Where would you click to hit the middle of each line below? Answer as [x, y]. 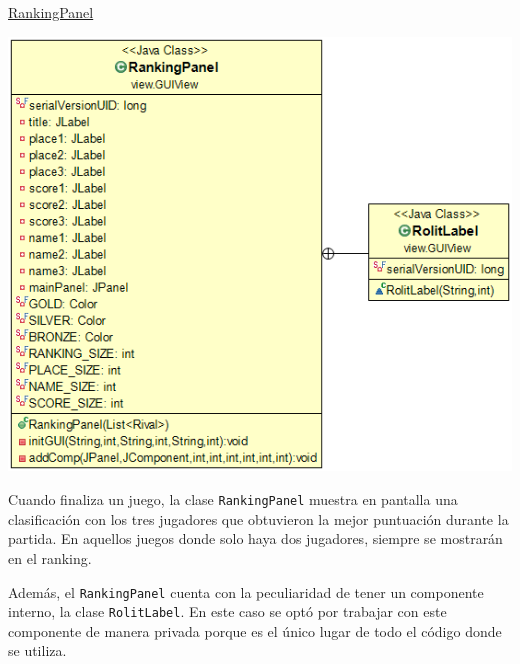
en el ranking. [50, 557]
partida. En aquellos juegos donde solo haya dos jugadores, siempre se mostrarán [255, 538]
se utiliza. [37, 650]
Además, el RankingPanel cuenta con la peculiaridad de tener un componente [246, 591]
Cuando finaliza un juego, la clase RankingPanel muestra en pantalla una [233, 499]
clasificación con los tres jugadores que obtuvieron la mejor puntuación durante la [258, 518]
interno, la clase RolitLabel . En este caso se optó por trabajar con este [227, 611]
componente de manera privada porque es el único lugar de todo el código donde [255, 630]
